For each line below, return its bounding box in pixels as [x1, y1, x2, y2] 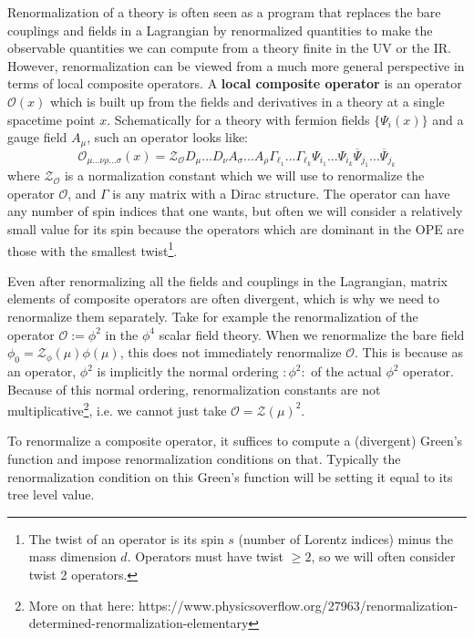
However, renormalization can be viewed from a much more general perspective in [7, 56, 465, 75]
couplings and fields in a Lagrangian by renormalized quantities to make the [7, 20, 433, 39]
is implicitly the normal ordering [97, 362, 279, 381]
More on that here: [28, 595, 135, 614]
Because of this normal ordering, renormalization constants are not [7, 379, 381, 398]
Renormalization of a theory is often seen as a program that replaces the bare [7, 3, 441, 21]
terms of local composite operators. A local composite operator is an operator [7, 74, 462, 93]
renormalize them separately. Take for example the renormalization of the [7, 307, 418, 326]
